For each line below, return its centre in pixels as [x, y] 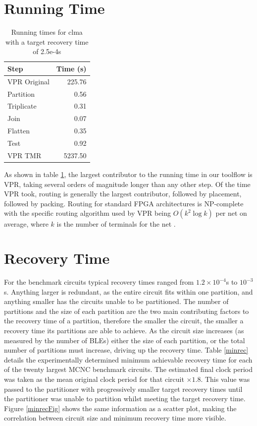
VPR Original [28, 81]
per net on [231, 213]
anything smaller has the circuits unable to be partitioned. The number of [116, 301]
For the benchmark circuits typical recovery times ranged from [99, 282]
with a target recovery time [47, 41]
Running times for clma [47, 32]
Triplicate [22, 106]
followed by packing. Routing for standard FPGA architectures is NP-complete [124, 203]
